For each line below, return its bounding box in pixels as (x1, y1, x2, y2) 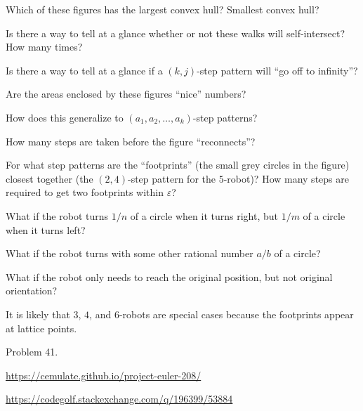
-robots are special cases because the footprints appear (119, 306, 354, 321)
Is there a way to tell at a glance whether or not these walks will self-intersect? (6, 25, 345, 40)
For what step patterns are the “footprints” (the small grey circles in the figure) (6, 157, 350, 172)
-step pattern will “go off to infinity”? (197, 63, 358, 77)
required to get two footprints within (6, 185, 164, 200)
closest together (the (6, 171, 93, 185)
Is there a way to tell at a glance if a (6, 63, 163, 77)
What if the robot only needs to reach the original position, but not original (6, 269, 333, 284)
